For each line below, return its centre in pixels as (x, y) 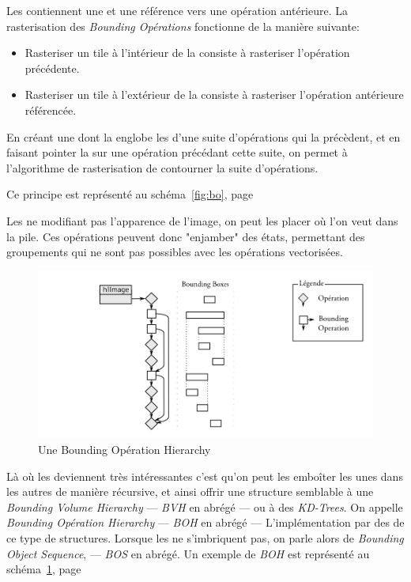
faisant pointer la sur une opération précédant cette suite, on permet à (177, 152)
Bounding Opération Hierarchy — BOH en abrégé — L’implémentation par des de (205, 522)
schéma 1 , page (44, 569)
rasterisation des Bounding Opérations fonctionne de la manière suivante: (183, 26)
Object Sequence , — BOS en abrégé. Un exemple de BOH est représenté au (188, 553)
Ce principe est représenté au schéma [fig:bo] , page (130, 194)
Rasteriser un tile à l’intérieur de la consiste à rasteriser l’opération (187, 53)
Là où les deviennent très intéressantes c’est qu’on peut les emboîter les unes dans (205, 476)
